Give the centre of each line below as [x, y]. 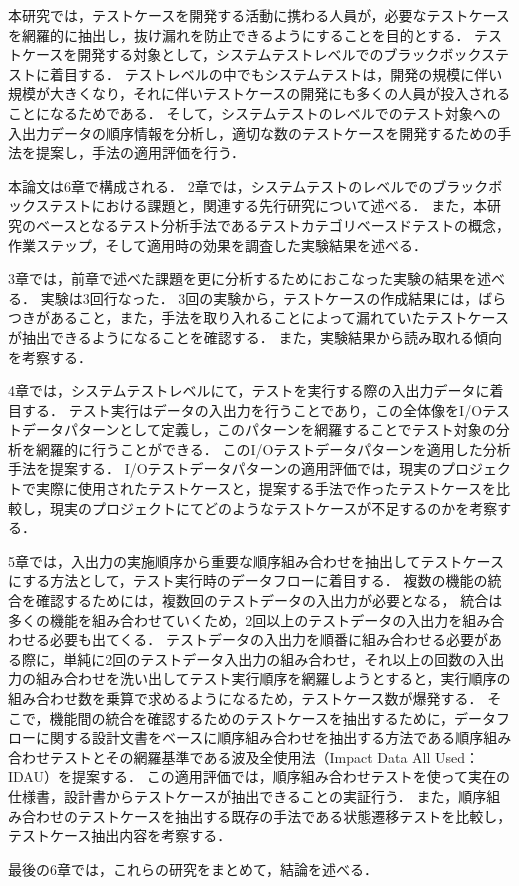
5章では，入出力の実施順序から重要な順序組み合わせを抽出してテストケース [256, 560]
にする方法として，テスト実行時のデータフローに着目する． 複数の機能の [248, 580]
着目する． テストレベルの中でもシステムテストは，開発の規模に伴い [276, 73]
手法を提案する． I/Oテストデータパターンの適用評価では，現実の [224, 468]
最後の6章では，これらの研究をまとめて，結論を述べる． [193, 868]
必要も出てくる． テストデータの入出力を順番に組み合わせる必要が [268, 639]
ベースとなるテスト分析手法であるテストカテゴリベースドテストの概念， [273, 224]
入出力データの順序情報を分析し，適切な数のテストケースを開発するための [253, 132]
